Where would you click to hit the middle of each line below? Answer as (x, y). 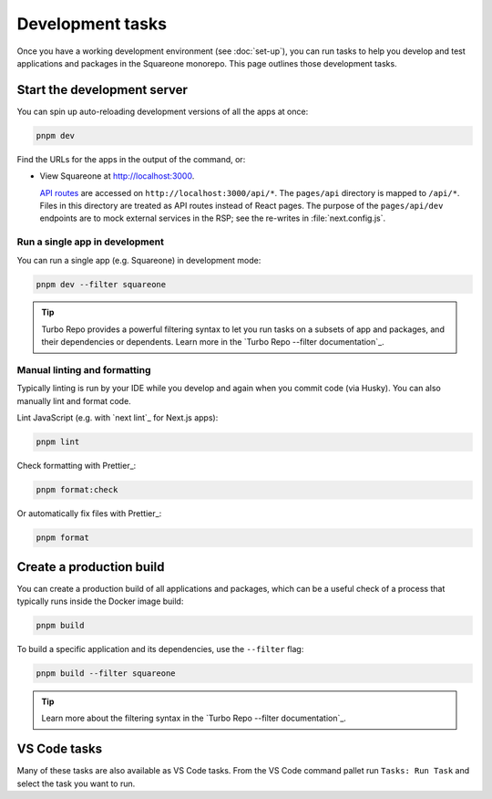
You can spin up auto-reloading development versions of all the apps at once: (163, 111)
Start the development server (102, 90)
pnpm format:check (77, 490)
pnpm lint (58, 442)
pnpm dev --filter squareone (101, 284)
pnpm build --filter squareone (106, 673)
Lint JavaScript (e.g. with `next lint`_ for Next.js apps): (118, 418)
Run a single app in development (90, 242)
